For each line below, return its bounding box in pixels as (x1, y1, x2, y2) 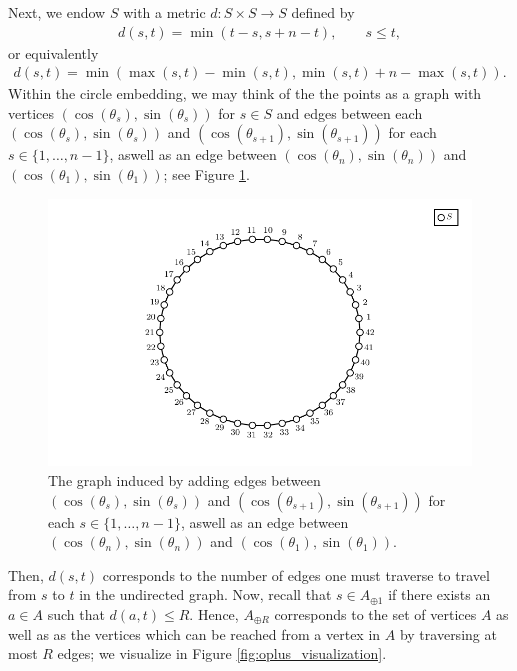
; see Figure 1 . (163, 164, 250, 185)
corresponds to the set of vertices (274, 603, 477, 624)
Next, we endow (8, 2, 106, 22)
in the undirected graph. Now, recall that (79, 584, 332, 605)
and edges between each (276, 102, 423, 123)
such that (47, 603, 105, 624)
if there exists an (388, 584, 491, 605)
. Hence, (189, 603, 239, 624)
